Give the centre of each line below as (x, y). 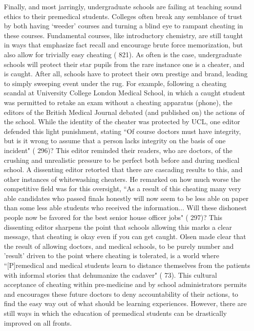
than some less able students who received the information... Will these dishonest (126, 208)
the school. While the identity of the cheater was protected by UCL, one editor (122, 121)
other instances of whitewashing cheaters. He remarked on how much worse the (122, 179)
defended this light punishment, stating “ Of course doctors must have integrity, (123, 131)
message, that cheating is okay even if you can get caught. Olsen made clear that (125, 236)
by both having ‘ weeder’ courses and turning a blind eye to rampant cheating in (124, 26)
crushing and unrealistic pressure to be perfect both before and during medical (122, 160)
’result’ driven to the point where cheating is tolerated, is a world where (112, 255)
